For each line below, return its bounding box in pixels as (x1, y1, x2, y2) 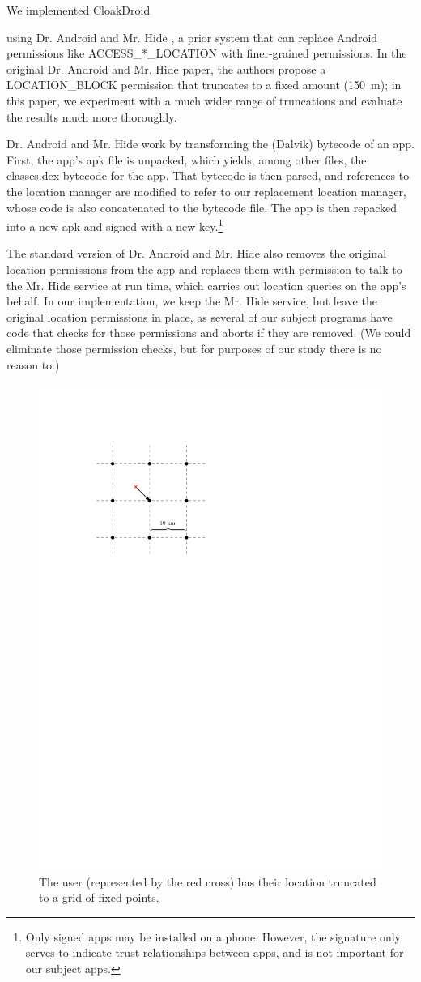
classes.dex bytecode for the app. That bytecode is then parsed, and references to (6, 167, 410, 184)
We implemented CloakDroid (6, 2, 151, 18)
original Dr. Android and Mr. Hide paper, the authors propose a (6, 60, 326, 77)
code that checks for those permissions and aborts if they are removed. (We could (6, 324, 411, 341)
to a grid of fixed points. (39, 889, 159, 906)
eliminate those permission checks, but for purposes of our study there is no (6, 339, 382, 357)
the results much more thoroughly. (6, 108, 177, 125)
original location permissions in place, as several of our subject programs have (6, 308, 393, 325)
